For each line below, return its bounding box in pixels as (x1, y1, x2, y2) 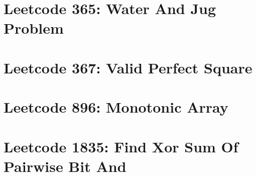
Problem (4, 18, 64, 38)
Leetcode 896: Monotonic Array (4, 97, 228, 117)
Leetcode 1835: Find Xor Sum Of (4, 136, 238, 156)
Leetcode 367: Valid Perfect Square (4, 57, 252, 77)
